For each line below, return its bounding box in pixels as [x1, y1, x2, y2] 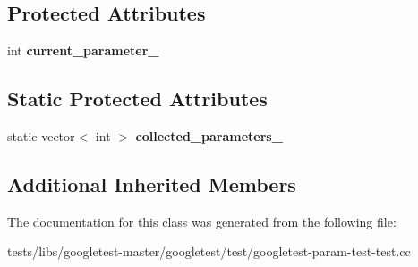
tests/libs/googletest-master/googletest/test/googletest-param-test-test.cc [7, 242, 411, 261]
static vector [7, 127, 75, 145]
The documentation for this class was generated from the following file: [7, 212, 397, 230]
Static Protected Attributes [7, 85, 268, 113]
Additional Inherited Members [7, 170, 296, 197]
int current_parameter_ [7, 41, 159, 60]
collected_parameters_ [135, 127, 283, 145]
